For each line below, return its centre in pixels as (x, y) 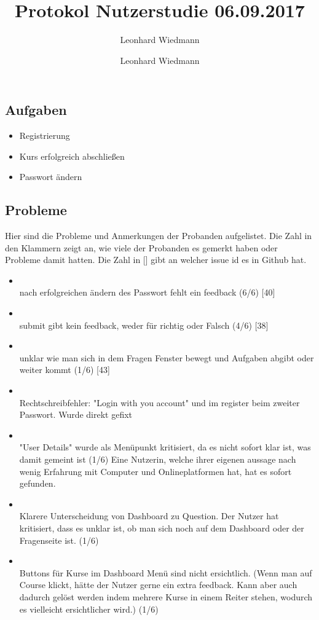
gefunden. (37, 483)
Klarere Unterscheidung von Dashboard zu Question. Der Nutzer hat (149, 516)
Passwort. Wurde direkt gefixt (76, 414)
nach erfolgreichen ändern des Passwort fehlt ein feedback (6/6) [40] (147, 292)
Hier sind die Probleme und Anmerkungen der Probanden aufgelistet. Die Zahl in (159, 236)
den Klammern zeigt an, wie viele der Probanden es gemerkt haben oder (141, 247)
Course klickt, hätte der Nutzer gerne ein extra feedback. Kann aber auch (158, 585)
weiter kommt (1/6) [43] (65, 370)
